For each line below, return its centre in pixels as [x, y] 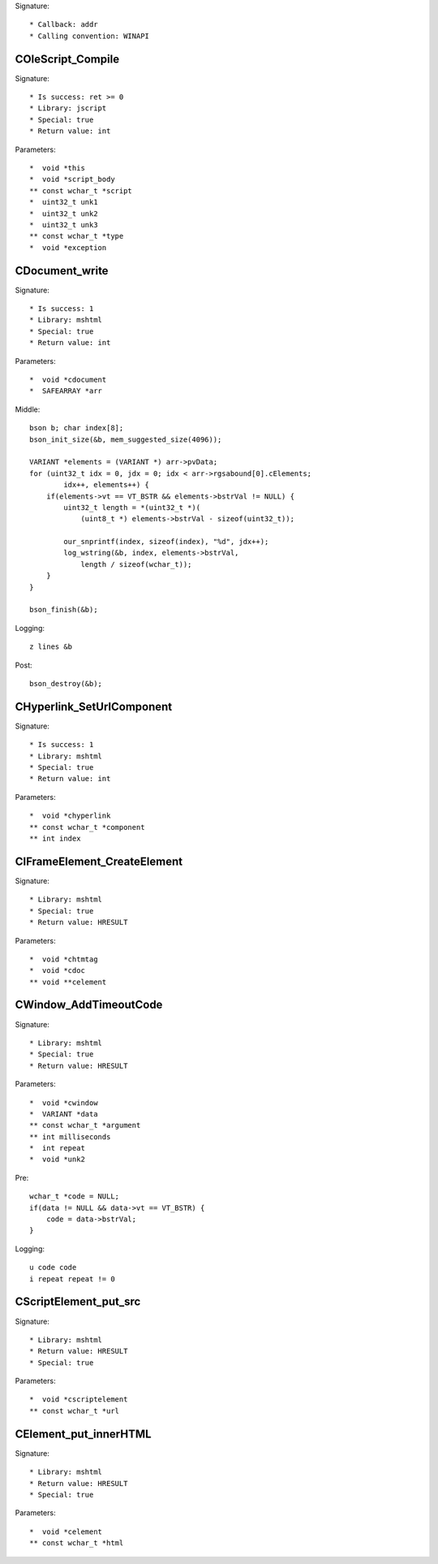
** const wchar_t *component [87, 827]
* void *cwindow [64, 1103]
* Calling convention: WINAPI [90, 36]
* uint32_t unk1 [64, 202]
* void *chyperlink [70, 816]
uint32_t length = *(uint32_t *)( [132, 507]
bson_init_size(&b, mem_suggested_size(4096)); [126, 439]
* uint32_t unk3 [64, 225]
